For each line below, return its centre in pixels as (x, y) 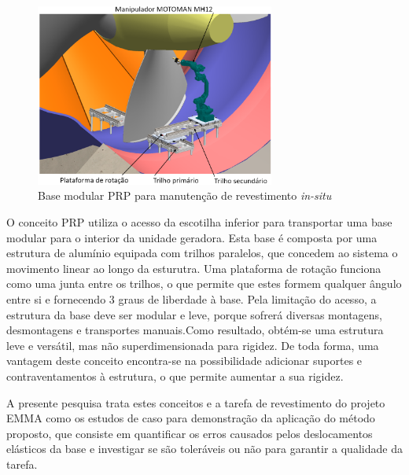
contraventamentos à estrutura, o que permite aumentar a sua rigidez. (175, 376)
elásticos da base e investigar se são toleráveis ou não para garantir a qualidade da (204, 449)
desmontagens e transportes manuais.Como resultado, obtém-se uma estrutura (195, 330)
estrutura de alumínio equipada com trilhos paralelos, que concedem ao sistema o (202, 253)
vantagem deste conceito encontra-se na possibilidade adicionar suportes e (184, 361)
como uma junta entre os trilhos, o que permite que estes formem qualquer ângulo (204, 284)
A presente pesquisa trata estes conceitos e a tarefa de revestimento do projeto (196, 402)
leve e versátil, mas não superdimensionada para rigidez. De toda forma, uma (193, 345)
